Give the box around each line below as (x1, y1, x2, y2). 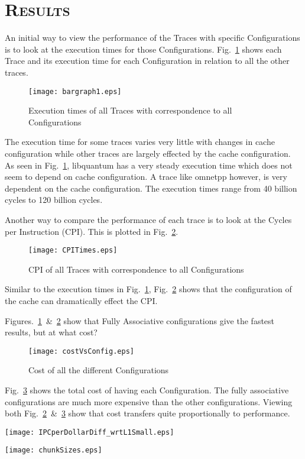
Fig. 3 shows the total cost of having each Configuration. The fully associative (5, 383, 289, 396)
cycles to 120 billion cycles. (5, 193, 103, 206)
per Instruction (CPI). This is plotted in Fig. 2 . (5, 225, 179, 237)
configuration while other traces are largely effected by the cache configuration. (5, 147, 291, 159)
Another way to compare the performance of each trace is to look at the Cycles (5, 213, 292, 225)
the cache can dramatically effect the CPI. (5, 294, 158, 306)
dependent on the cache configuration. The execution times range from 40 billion (5, 182, 297, 194)
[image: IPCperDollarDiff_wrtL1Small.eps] (5, 428, 174, 437)
